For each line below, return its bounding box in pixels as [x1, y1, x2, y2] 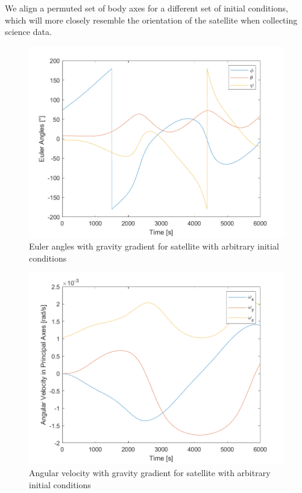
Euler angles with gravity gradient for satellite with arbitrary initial [29, 240, 279, 253]
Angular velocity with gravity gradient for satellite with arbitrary [29, 466, 271, 479]
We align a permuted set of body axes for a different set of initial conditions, [5, 2, 288, 14]
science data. [5, 25, 52, 38]
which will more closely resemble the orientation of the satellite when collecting [5, 13, 298, 26]
